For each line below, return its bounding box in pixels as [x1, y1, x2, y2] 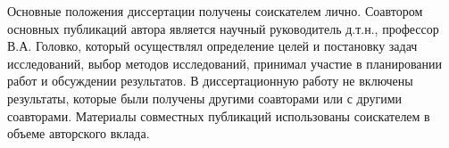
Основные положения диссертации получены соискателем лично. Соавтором [7, 2, 423, 20]
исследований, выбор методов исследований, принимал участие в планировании [7, 53, 442, 72]
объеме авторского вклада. [7, 124, 150, 143]
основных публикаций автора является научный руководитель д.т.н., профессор [7, 19, 439, 37]
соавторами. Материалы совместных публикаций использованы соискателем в [7, 106, 430, 125]
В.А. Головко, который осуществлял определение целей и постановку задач [7, 37, 418, 55]
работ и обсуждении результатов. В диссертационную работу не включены [7, 71, 413, 90]
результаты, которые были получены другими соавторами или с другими [7, 88, 403, 107]
